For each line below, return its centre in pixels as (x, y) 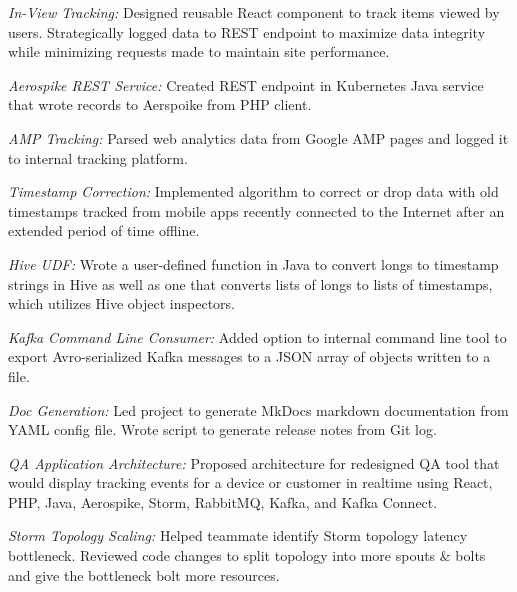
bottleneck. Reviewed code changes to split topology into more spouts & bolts (247, 555)
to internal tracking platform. (98, 157)
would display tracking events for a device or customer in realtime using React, (250, 482)
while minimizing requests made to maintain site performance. (199, 51)
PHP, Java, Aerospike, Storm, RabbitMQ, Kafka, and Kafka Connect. (223, 501)
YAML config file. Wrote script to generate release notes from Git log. (222, 429)
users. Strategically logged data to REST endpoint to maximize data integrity (247, 31)
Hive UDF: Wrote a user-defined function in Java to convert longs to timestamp (253, 263)
